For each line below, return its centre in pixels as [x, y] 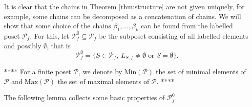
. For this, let [50, 35]
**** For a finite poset [38, 72]
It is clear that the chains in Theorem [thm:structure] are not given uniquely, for [124, 6]
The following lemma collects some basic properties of [84, 97]
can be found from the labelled [187, 26]
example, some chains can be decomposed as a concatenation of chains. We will [123, 16]
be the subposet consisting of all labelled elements [174, 35]
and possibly [23, 45]
